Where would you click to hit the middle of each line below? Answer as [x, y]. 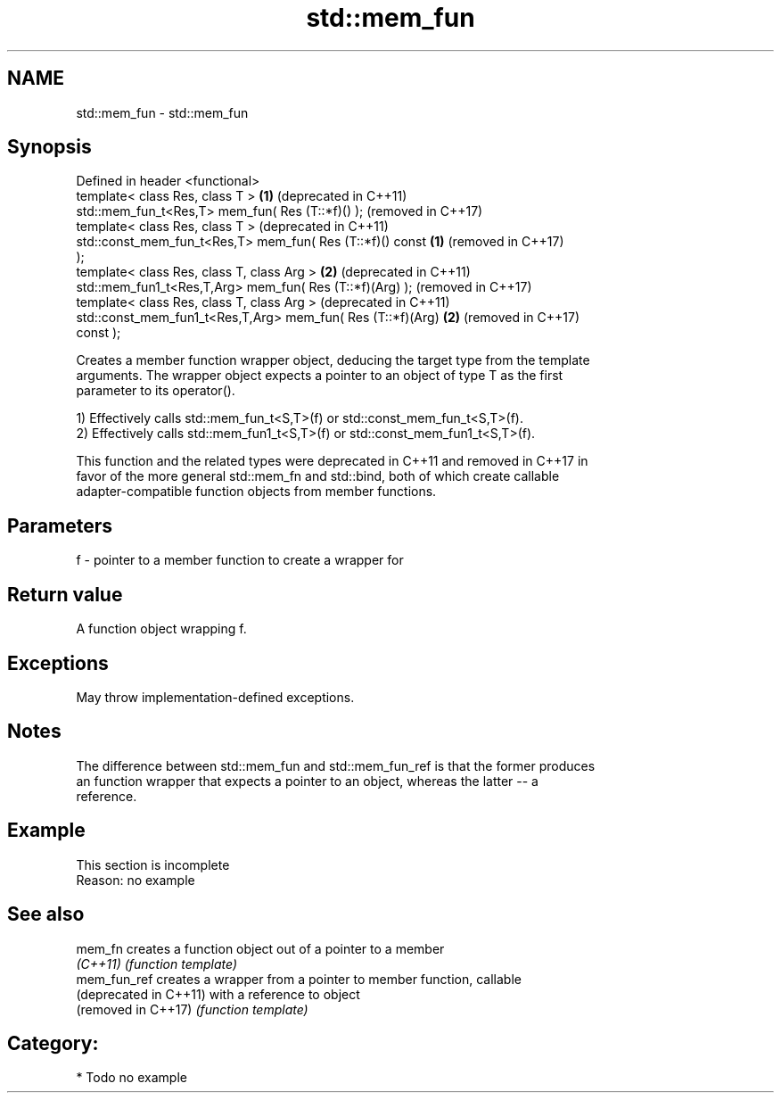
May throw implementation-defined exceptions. [215, 697]
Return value [65, 594]
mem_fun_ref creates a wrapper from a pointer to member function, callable [299, 979]
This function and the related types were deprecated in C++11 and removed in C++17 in [332, 461]
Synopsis [49, 147]
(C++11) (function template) [157, 964]
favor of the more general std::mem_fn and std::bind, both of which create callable [318, 476]
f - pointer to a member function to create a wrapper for [240, 560]
